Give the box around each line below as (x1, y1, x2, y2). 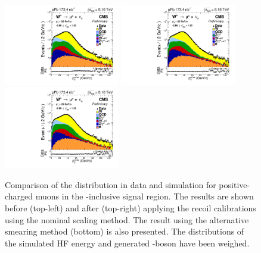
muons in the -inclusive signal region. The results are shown (35, 190, 254, 202)
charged (5, 190, 33, 202)
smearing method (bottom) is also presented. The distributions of (5, 225, 244, 238)
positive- (219, 178, 250, 190)
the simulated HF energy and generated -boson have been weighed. (5, 236, 250, 249)
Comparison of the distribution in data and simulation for (5, 178, 216, 190)
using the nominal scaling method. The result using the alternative (5, 213, 249, 226)
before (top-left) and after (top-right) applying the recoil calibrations (5, 202, 256, 214)
